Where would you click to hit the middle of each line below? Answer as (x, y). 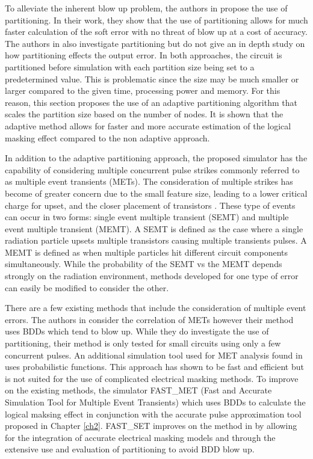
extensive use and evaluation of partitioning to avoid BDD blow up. (130, 449)
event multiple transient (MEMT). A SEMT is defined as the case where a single (154, 228)
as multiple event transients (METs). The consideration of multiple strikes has (149, 181)
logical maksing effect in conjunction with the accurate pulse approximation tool (153, 414)
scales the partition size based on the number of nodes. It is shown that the (144, 114)
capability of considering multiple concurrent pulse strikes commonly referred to (152, 169)
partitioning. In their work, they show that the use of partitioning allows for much (156, 20)
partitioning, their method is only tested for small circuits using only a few (143, 343)
